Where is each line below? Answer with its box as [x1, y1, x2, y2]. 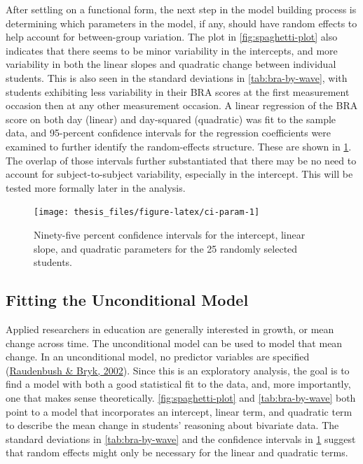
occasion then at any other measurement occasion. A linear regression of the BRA [6, 98, 358, 113]
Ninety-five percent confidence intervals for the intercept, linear [34, 227, 306, 241]
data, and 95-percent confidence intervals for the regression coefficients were [6, 125, 331, 140]
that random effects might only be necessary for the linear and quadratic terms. [6, 445, 348, 460]
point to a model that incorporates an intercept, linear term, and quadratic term [6, 404, 352, 419]
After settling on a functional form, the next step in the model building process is [6, 2, 357, 16]
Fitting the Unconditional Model [6, 289, 249, 311]
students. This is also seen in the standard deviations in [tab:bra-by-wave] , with [6, 70, 348, 85]
